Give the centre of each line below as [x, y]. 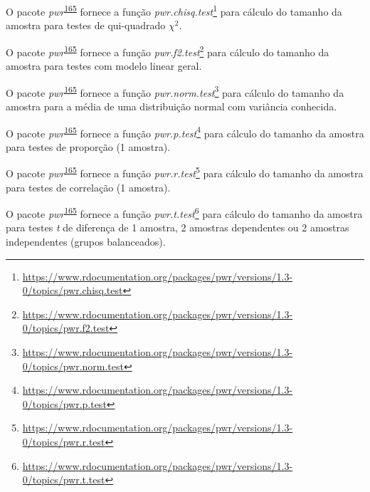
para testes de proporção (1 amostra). [88, 146]
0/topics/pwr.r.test [64, 441]
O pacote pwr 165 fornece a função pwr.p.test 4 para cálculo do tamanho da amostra [185, 132]
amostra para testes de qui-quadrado [86, 25]
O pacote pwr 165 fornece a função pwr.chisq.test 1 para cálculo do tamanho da [174, 10]
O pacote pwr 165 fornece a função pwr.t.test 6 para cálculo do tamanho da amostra [184, 213]
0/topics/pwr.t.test [64, 480]
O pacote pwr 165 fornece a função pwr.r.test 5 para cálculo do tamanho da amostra [185, 172]
